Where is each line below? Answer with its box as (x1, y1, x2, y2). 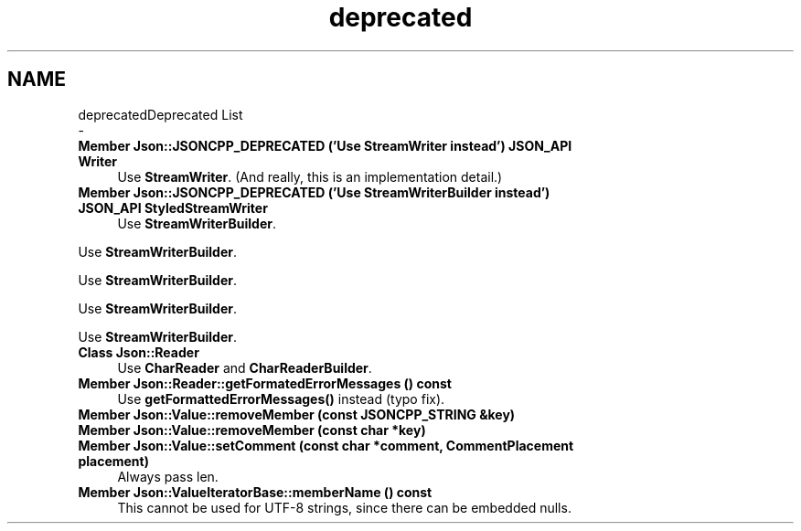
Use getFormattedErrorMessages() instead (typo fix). (117, 390, 445, 407)
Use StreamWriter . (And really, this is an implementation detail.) (117, 168, 503, 185)
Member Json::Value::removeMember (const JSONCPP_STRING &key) (78, 406, 516, 422)
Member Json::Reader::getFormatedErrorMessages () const (78, 375, 452, 391)
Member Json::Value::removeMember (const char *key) (78, 421, 426, 438)
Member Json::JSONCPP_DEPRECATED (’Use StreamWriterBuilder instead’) (78, 184, 550, 200)
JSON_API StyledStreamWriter (78, 199, 268, 216)
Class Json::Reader (78, 344, 199, 360)
